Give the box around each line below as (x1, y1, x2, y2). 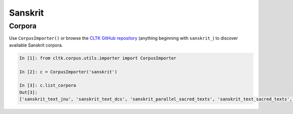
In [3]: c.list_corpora (19, 83, 77, 88)
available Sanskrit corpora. (9, 42, 63, 48)
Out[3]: (19, 90, 38, 95)
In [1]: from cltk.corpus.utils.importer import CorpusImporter (19, 55, 177, 61)
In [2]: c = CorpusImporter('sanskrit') (19, 69, 117, 74)
